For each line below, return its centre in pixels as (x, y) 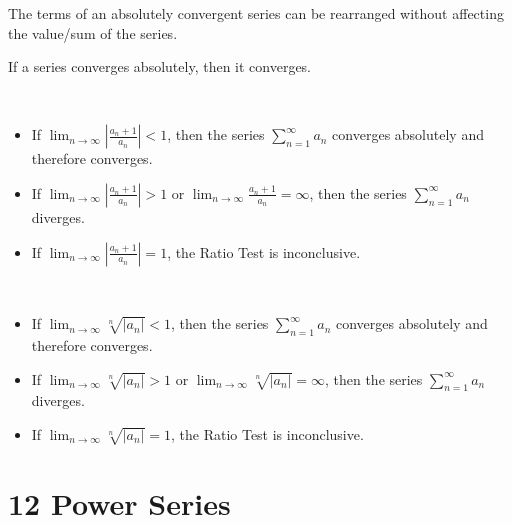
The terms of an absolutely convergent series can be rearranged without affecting (256, 13)
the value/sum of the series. (93, 32)
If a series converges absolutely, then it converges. (160, 66)
